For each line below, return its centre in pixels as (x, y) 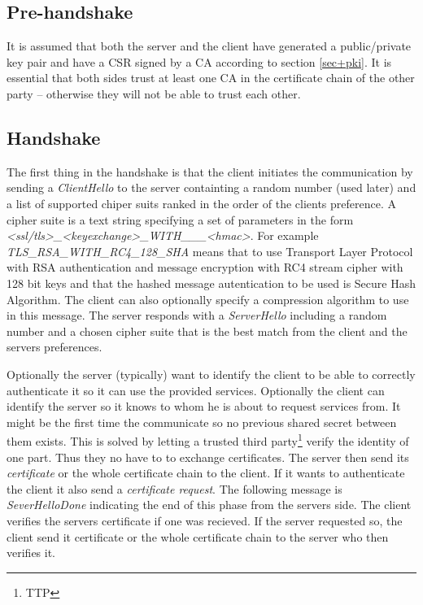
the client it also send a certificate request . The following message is (174, 488)
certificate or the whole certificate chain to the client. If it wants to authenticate (206, 473)
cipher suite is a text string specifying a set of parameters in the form (180, 219)
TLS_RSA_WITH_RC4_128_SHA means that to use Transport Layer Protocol (210, 251)
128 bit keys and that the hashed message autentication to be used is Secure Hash (211, 283)
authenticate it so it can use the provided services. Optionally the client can (196, 390)
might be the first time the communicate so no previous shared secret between (202, 422)
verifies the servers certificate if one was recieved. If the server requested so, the (205, 520)
